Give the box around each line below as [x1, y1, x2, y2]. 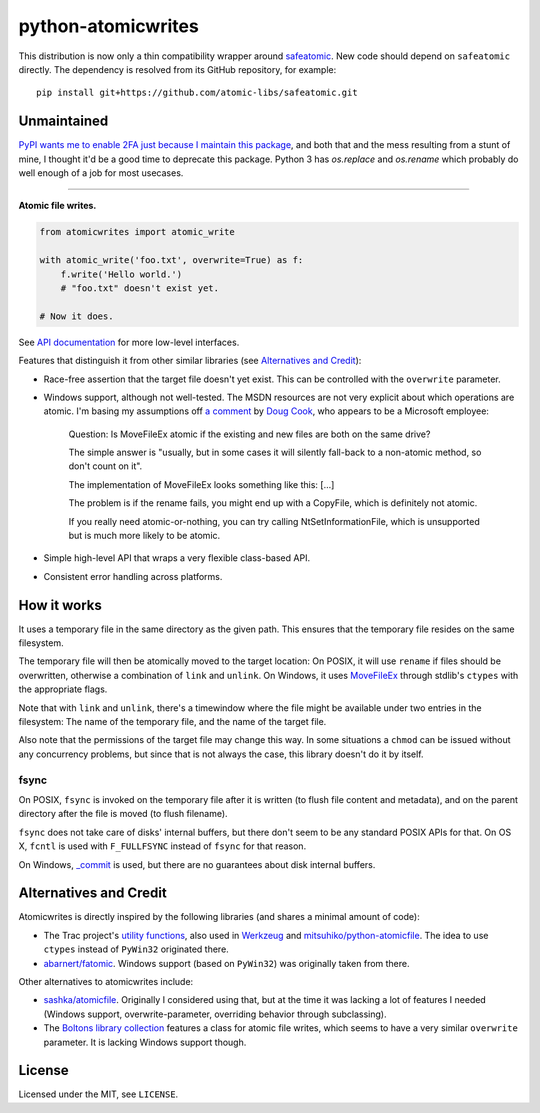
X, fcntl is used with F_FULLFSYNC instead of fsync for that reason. [18, 840, 307, 852]
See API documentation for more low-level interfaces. [18, 336, 240, 348]
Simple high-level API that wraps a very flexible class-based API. [43, 552, 310, 564]
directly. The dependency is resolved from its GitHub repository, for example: [18, 63, 337, 75]
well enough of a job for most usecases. [18, 167, 184, 179]
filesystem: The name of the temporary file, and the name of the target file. [18, 716, 327, 728]
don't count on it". [68, 460, 143, 472]
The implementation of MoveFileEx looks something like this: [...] [68, 478, 335, 490]
